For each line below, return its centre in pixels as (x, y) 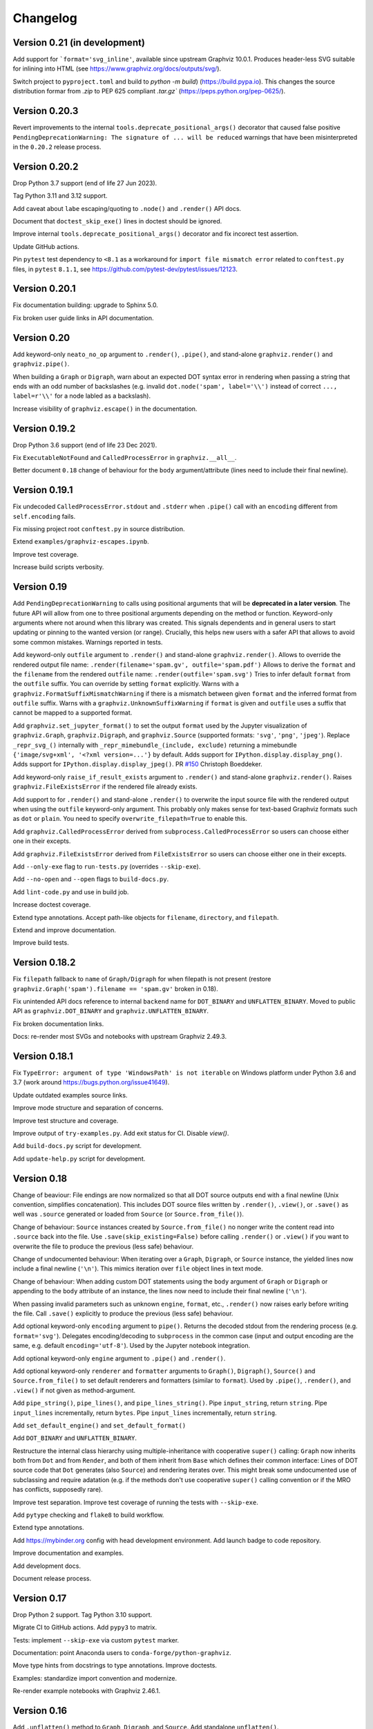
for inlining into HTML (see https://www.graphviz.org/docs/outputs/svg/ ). (117, 68)
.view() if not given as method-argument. (74, 1390)
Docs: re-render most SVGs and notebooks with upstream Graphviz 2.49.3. (120, 1037)
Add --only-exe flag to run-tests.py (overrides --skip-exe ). (107, 866)
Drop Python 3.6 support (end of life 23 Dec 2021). (85, 445)
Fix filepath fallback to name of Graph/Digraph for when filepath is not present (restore (142, 979)
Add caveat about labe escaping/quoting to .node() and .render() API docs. (127, 208)
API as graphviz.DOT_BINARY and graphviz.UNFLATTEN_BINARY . (111, 1011)
